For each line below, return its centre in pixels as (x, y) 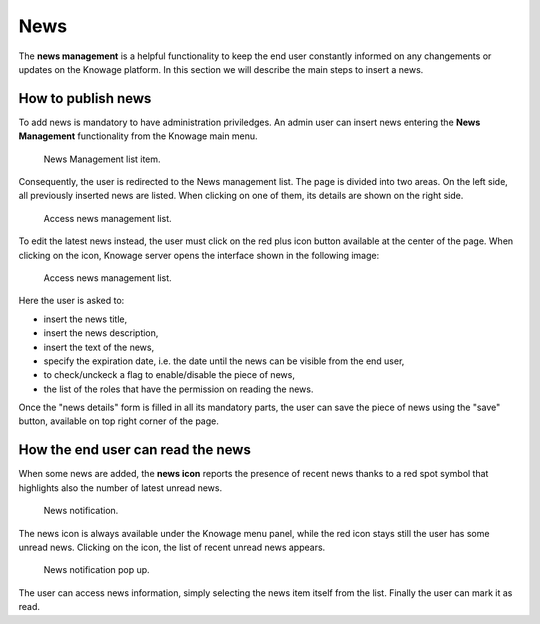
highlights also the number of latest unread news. (120, 487)
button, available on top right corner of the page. (119, 421)
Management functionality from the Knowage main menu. (138, 136)
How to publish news (85, 98)
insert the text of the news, (99, 347)
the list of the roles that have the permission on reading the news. (178, 389)
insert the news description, (101, 333)
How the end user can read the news (135, 450)
